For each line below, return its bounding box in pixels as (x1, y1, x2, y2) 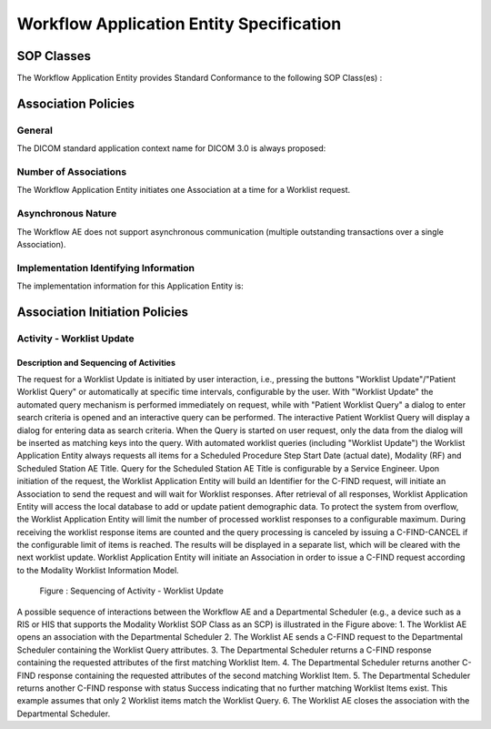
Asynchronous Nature (16, 208, 117, 220)
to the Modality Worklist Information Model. (16, 564, 179, 575)
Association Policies (16, 96, 135, 111)
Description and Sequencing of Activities (16, 357, 176, 368)
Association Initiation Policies (16, 304, 188, 319)
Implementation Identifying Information (16, 261, 195, 274)
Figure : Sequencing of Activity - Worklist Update (39, 585, 225, 596)
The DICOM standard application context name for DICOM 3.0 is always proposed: (16, 143, 326, 154)
